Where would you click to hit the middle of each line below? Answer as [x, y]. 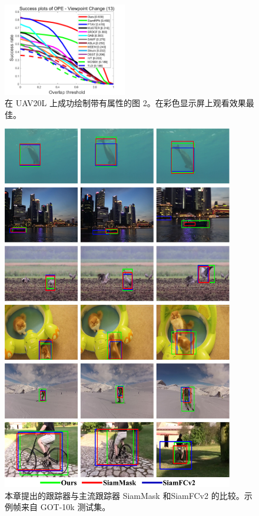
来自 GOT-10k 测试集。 [66, 507]
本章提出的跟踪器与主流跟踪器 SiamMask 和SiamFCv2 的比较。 [124, 495]
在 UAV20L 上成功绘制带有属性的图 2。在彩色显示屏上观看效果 [125, 103]
